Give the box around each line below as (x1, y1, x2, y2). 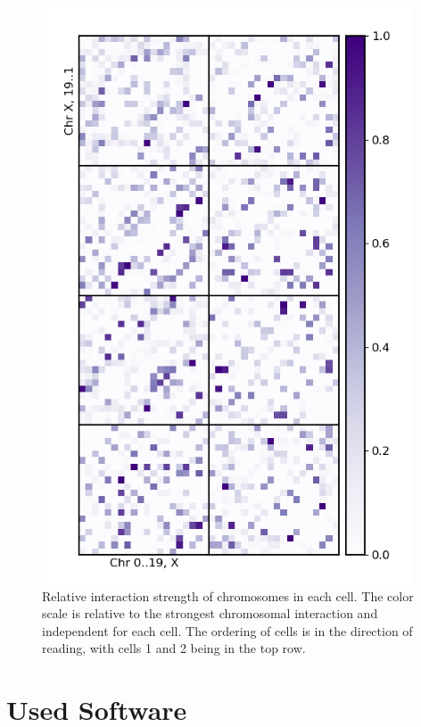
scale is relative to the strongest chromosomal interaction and (42, 604, 378, 623)
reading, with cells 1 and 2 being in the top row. (42, 639, 306, 657)
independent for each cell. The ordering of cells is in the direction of (42, 621, 413, 640)
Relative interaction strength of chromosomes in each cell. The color (42, 586, 414, 605)
